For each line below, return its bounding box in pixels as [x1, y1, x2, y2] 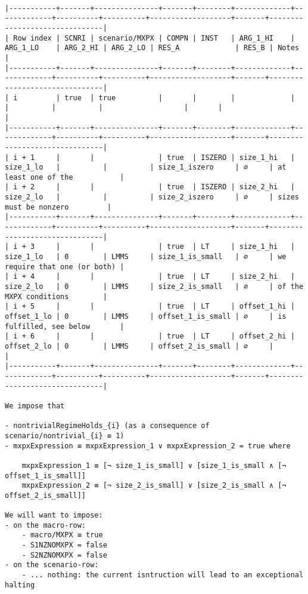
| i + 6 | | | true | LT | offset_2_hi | [5, 332, 295, 341]
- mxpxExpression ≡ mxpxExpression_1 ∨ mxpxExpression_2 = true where [5, 441, 291, 450]
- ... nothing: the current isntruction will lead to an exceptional [21, 571, 304, 580]
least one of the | [5, 173, 125, 181]
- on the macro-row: [5, 521, 86, 530]
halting [5, 580, 35, 589]
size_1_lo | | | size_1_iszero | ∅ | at [5, 163, 287, 172]
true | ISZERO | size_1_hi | [167, 153, 295, 162]
